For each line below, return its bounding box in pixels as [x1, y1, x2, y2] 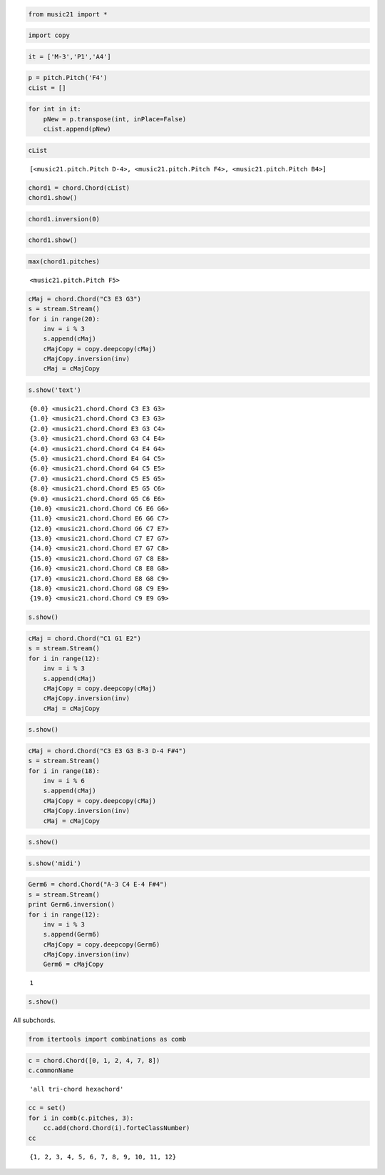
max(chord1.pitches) [28, 257, 100, 266]
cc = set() [28, 1104, 66, 1112]
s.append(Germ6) [43, 930, 100, 939]
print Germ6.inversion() [28, 900, 115, 909]
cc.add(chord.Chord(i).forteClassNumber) [43, 1124, 190, 1132]
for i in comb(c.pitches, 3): [28, 1114, 134, 1122]
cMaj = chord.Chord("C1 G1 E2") [28, 635, 142, 642]
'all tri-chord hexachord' [29, 1085, 124, 1094]
